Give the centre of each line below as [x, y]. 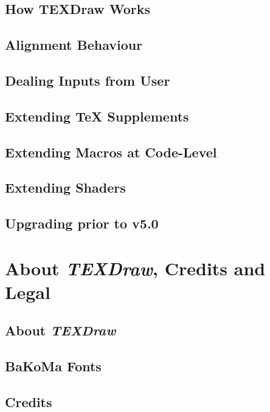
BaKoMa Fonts [53, 366]
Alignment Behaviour [74, 45]
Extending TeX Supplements [97, 116]
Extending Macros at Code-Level [111, 152]
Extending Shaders [65, 187]
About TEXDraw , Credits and [135, 268]
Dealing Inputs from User [88, 80]
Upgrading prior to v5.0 [82, 223]
